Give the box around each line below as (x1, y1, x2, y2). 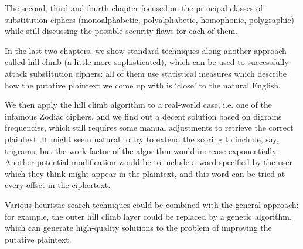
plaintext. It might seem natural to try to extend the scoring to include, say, (5, 132, 279, 145)
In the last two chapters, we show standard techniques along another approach (5, 44, 287, 56)
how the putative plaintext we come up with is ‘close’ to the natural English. (5, 79, 281, 91)
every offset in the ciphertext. (5, 179, 111, 191)
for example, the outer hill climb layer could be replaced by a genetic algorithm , (5, 210, 292, 222)
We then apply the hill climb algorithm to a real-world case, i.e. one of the (5, 98, 272, 111)
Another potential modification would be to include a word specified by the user (5, 156, 293, 168)
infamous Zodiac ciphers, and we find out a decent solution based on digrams (5, 110, 282, 122)
